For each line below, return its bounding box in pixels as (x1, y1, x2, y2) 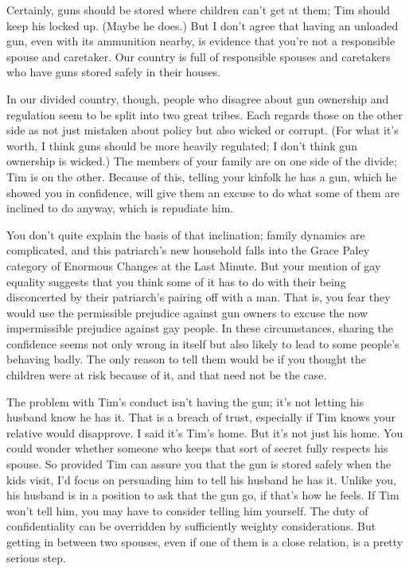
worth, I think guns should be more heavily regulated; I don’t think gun (6, 137, 357, 153)
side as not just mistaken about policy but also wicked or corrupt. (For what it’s (6, 122, 399, 138)
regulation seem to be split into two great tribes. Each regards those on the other (6, 106, 403, 122)
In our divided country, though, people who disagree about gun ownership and (6, 90, 389, 107)
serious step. (6, 549, 66, 565)
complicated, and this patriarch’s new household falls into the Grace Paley (6, 242, 370, 258)
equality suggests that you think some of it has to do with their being (6, 273, 346, 289)
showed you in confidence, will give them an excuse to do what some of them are (6, 184, 400, 200)
